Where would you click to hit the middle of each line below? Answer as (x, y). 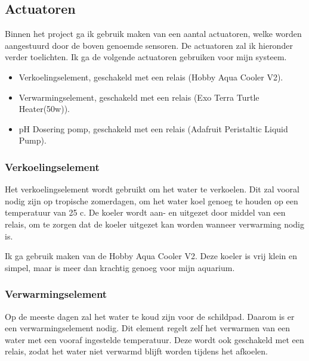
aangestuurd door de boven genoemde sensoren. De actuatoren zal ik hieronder (149, 45)
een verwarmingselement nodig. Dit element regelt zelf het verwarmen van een (147, 328)
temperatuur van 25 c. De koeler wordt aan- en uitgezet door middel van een (145, 212)
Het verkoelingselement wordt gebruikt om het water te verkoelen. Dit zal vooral (152, 189)
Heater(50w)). (44, 109)
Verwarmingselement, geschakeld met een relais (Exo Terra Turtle (139, 97)
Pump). (33, 140)
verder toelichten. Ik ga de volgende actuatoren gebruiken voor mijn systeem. (146, 57)
